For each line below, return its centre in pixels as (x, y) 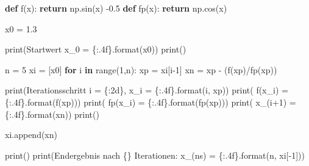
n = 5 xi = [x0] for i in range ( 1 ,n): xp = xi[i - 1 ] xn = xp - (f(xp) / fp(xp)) (141, 69)
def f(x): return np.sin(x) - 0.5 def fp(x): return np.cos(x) (116, 8)
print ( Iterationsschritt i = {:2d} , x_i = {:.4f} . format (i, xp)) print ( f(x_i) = (147, 90)
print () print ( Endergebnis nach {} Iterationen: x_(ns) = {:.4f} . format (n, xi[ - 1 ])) (155, 155)
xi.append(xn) (31, 135)
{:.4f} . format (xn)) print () (52, 114)
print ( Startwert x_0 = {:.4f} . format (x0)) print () (96, 49)
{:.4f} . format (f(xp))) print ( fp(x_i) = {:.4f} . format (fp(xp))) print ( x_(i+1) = (151, 102)
